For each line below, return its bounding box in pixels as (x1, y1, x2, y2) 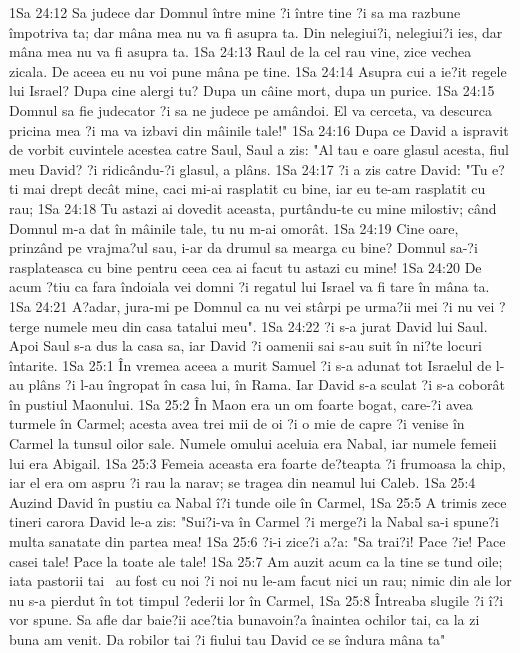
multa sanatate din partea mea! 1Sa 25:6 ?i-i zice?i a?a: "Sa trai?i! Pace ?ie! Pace (9, 531, 506, 552)
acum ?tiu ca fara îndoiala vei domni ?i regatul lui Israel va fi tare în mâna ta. (9, 276, 490, 297)
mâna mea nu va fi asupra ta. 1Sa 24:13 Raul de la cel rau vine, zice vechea (9, 41, 472, 62)
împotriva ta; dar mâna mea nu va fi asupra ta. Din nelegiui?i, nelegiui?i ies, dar (9, 21, 503, 42)
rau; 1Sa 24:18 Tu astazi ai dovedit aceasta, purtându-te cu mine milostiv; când (9, 197, 497, 218)
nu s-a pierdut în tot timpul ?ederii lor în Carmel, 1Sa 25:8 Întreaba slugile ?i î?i (9, 589, 504, 610)
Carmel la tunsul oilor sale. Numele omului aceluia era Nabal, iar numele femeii (9, 433, 497, 454)
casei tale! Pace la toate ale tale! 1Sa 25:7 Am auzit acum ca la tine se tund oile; (9, 550, 503, 571)
